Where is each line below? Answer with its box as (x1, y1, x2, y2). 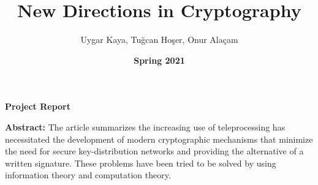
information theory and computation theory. (5, 168, 171, 181)
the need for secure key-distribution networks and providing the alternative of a (5, 145, 304, 157)
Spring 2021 (134, 53, 185, 66)
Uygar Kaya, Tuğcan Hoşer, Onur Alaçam (80, 33, 238, 46)
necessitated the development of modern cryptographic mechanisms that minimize (5, 132, 313, 145)
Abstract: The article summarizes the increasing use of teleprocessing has (5, 120, 286, 133)
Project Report (5, 100, 71, 113)
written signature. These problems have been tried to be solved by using (5, 156, 276, 169)
